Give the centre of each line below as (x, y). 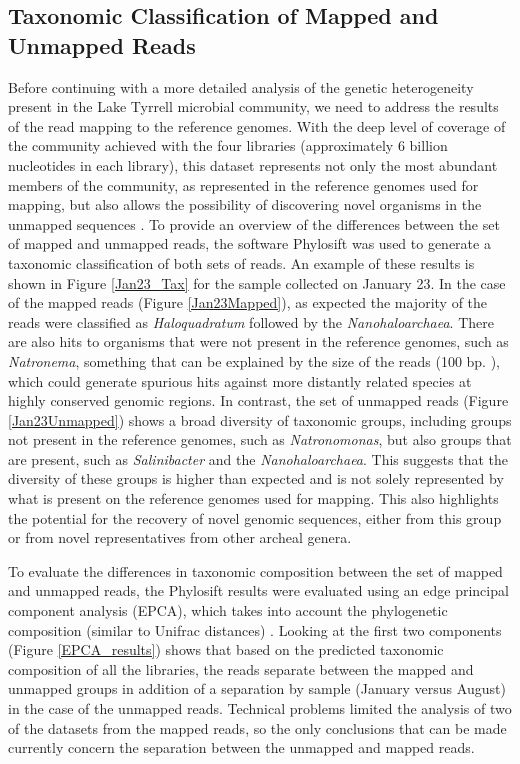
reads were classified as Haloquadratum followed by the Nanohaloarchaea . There (251, 321)
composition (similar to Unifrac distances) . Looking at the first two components (255, 629)
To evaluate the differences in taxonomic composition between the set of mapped (255, 570)
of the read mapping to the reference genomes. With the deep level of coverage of (257, 125)
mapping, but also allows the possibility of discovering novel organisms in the (245, 204)
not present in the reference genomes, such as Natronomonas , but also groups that (260, 439)
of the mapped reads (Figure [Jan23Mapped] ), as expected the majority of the (248, 302)
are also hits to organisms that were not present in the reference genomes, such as (258, 341)
